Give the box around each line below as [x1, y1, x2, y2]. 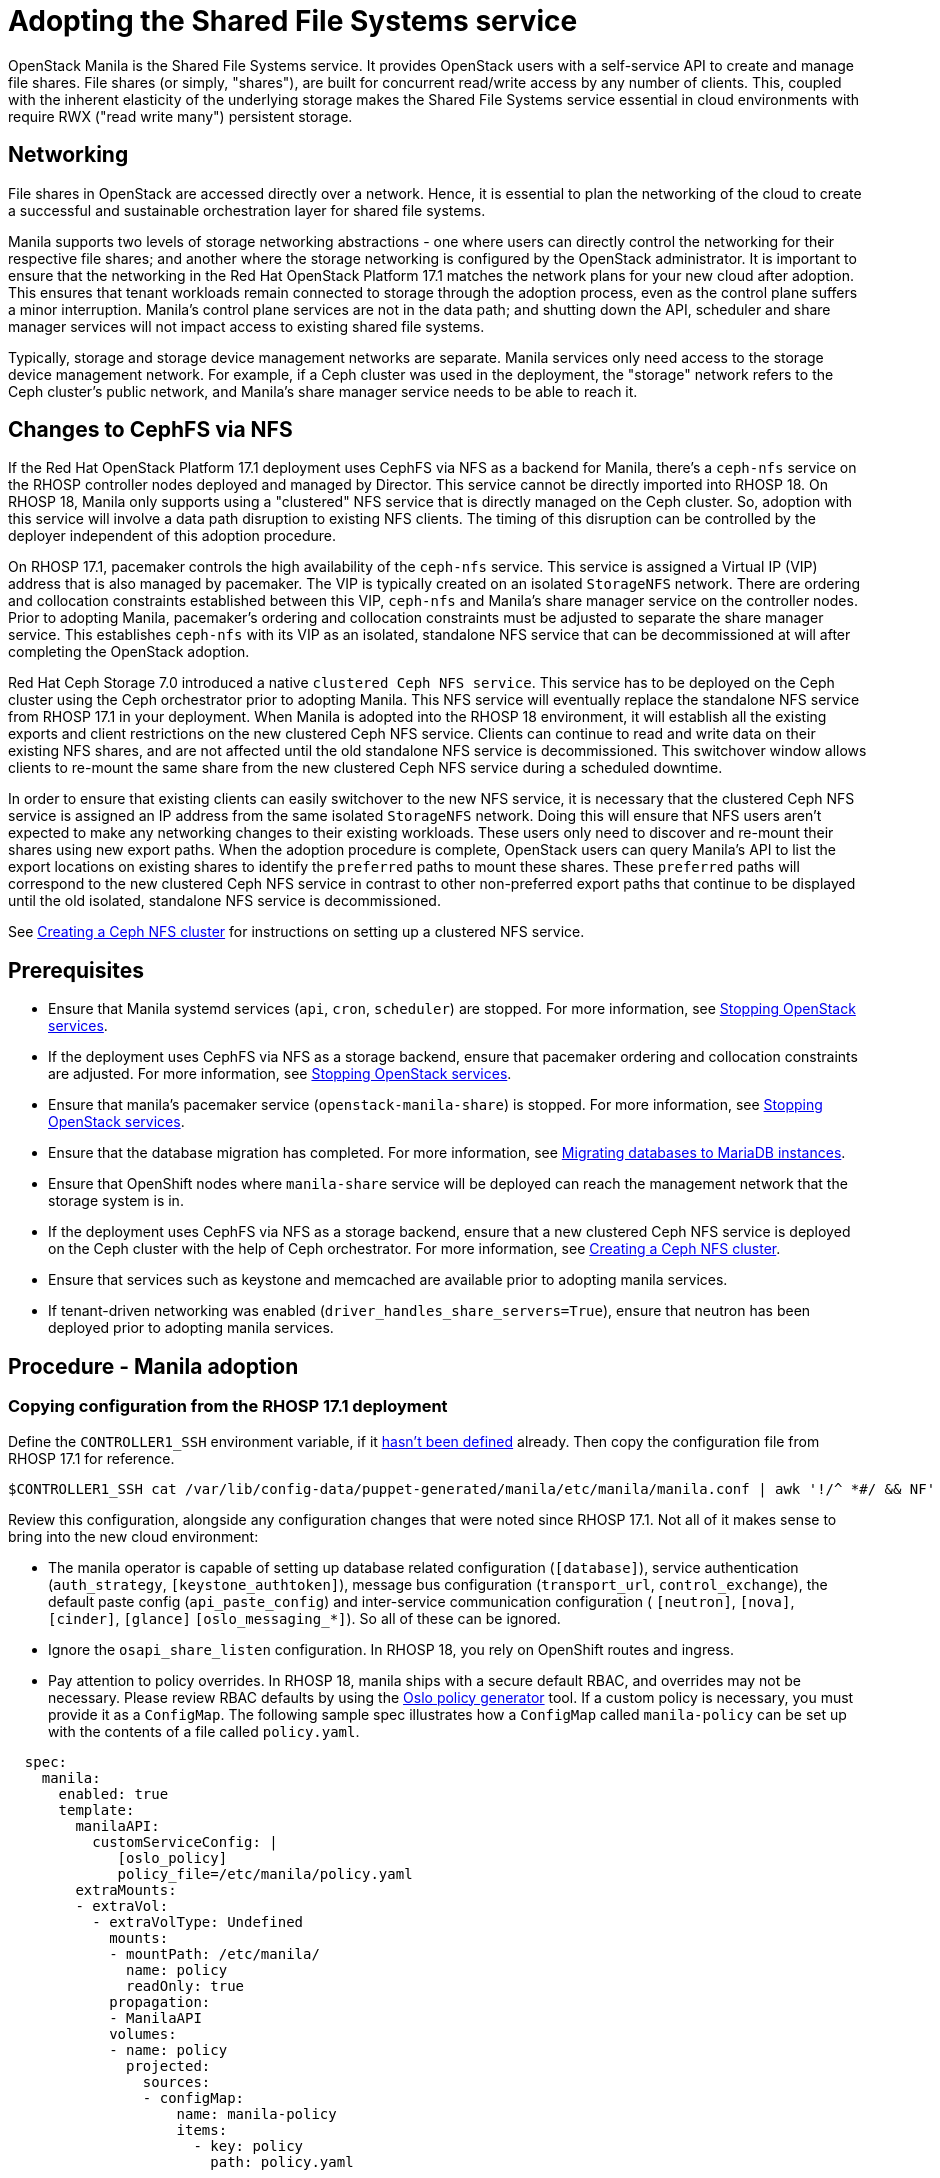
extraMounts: [75, 1881, 177, 1898]
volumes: [109, 2025, 177, 2042]
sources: [142, 2073, 211, 2090]
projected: [126, 2057, 211, 2074]
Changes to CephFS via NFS [8, 417, 293, 443]
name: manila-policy [176, 2105, 337, 2122]
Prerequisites [8, 957, 144, 983]
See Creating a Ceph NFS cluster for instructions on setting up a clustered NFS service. [8, 923, 585, 941]
